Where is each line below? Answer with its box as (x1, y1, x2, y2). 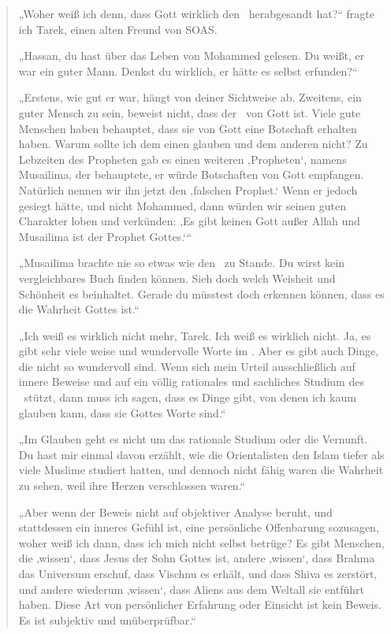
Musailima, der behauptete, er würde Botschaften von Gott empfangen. (18, 166, 364, 183)
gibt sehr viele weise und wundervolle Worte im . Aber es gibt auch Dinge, (18, 343, 379, 359)
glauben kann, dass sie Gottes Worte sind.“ (18, 404, 226, 421)
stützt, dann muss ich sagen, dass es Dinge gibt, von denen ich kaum (24, 389, 356, 406)
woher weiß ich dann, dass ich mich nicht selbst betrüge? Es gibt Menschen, (18, 534, 385, 551)
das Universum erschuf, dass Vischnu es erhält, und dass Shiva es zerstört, (18, 565, 378, 581)
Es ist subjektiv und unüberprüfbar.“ (18, 611, 196, 628)
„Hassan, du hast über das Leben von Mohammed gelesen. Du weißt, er (18, 47, 365, 64)
